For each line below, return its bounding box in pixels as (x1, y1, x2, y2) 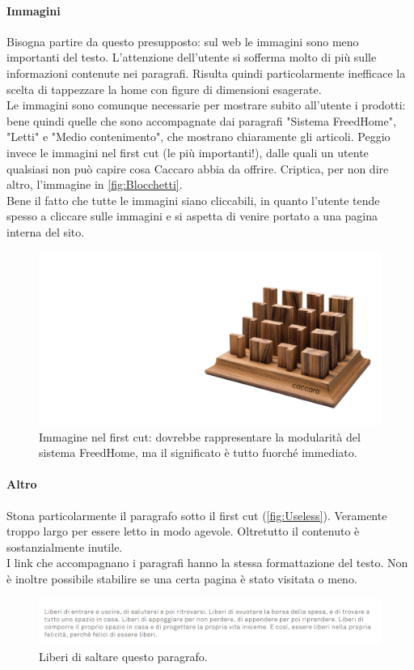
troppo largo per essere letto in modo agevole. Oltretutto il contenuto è (6, 523, 360, 540)
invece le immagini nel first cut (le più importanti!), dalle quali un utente (6, 143, 369, 160)
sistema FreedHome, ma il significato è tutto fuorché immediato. (39, 444, 357, 461)
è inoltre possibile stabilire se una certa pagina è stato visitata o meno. (6, 570, 357, 587)
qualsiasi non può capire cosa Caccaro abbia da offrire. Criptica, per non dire (6, 160, 389, 177)
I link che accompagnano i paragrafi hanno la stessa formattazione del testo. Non (6, 554, 408, 571)
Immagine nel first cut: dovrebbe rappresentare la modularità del (39, 428, 361, 445)
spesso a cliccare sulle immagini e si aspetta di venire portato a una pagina (6, 207, 378, 224)
